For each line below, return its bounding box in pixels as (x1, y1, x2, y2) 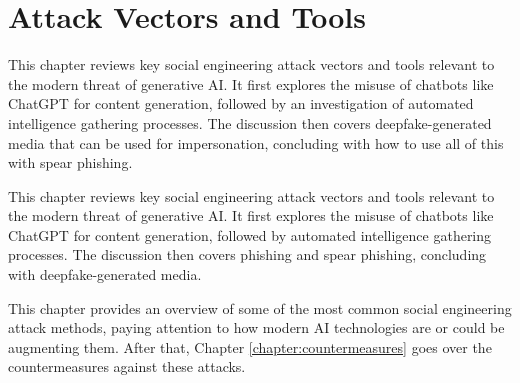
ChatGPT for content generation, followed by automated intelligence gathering (8, 224, 492, 245)
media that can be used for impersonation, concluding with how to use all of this (8, 132, 504, 153)
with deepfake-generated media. (8, 264, 202, 285)
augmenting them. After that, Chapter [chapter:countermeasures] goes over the (8, 336, 492, 357)
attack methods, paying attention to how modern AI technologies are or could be (8, 317, 505, 338)
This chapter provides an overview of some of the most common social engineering (8, 297, 512, 318)
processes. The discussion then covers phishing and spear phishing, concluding (8, 244, 487, 265)
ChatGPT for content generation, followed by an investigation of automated (8, 93, 474, 114)
